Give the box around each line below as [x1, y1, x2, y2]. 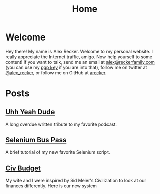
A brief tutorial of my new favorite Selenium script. [5, 149, 110, 155]
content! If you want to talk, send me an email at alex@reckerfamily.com [5, 59, 155, 65]
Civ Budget [5, 164, 41, 173]
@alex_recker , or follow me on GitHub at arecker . [5, 69, 107, 76]
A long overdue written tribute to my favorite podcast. [5, 121, 117, 127]
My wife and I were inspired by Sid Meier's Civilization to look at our [5, 177, 146, 183]
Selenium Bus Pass [5, 136, 67, 144]
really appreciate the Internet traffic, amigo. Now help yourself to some [5, 54, 153, 60]
